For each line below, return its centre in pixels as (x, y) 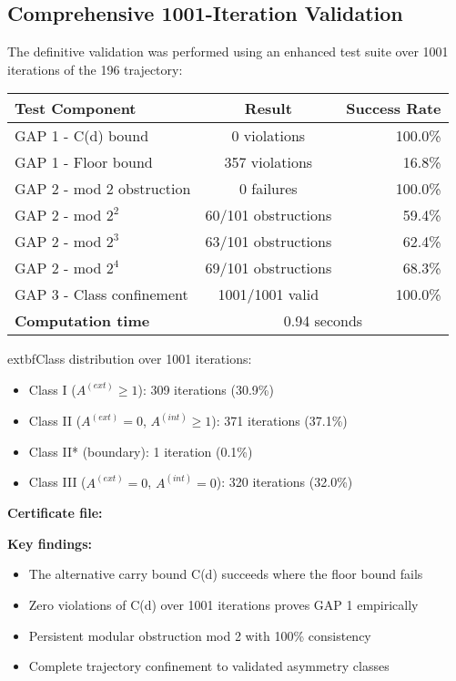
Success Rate (394, 108)
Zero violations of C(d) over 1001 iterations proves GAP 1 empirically (223, 605)
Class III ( (57, 482)
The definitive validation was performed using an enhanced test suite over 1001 (228, 52)
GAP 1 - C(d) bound (82, 136)
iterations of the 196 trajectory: (95, 69)
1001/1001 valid (269, 294)
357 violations (269, 162)
